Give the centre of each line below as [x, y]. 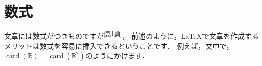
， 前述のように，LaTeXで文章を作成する [190, 36]
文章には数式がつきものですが [54, 36]
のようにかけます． [117, 56]
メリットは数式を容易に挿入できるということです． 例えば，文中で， [119, 45]
